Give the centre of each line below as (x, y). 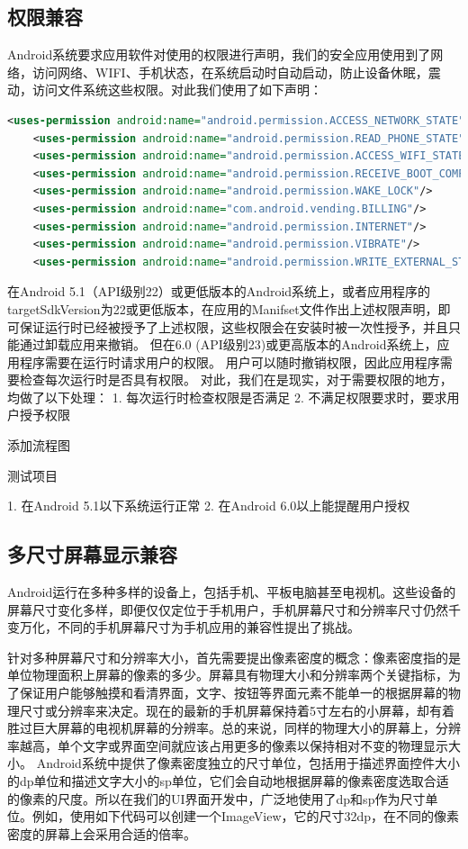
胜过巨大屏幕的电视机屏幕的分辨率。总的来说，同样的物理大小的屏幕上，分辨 (234, 728)
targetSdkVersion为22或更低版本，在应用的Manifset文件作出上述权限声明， (223, 308)
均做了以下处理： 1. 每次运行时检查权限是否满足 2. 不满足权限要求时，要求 (227, 397)
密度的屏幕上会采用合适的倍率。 (102, 833)
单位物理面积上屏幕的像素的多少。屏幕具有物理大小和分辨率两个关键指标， (228, 675)
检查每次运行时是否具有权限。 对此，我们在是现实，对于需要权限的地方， (236, 379)
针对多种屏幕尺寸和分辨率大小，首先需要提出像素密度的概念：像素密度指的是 (234, 657)
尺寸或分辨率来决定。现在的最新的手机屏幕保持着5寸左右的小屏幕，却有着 (237, 710)
